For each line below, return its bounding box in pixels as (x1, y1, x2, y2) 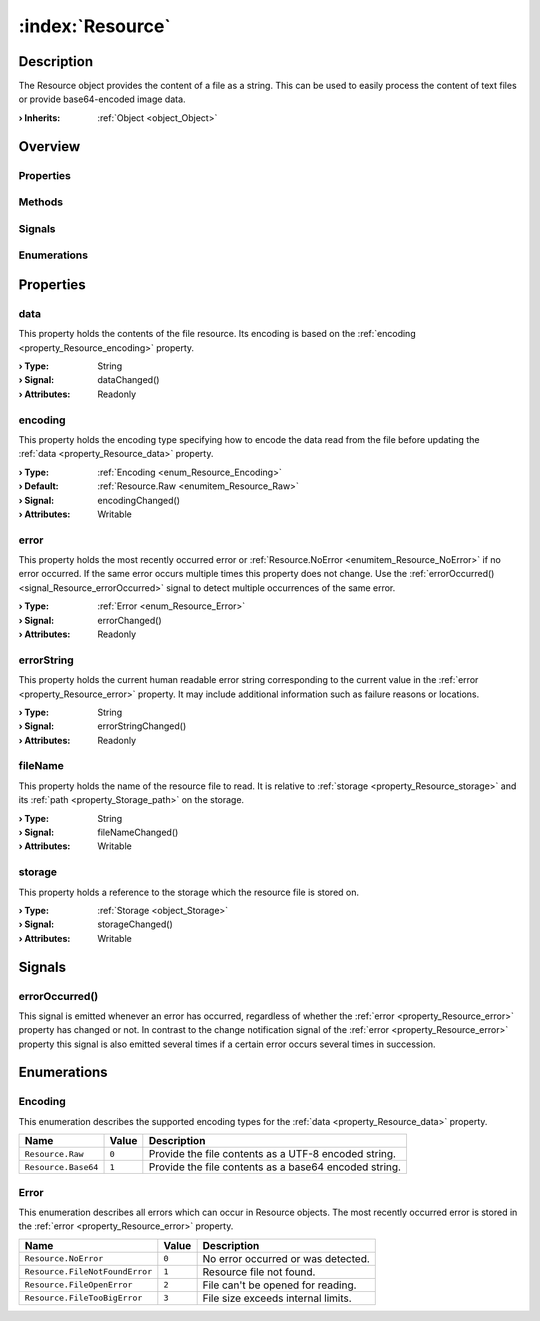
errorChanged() (97, 614, 162, 626)
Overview (18, 138, 81, 155)
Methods (18, 195, 64, 209)
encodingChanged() (97, 494, 180, 506)
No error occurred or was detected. (202, 1251, 370, 1265)
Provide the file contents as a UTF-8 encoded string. (148, 1147, 397, 1161)
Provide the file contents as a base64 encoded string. (148, 1160, 402, 1174)
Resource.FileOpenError (24, 1280, 133, 1290)
